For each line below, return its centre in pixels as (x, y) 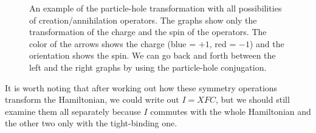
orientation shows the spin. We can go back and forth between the (153, 55)
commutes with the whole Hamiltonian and (231, 111)
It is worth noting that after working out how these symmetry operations (141, 87)
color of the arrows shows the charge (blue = (113, 43)
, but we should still (252, 99)
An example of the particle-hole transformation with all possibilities (156, 8)
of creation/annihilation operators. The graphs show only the (143, 20)
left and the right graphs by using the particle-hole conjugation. (148, 67)
